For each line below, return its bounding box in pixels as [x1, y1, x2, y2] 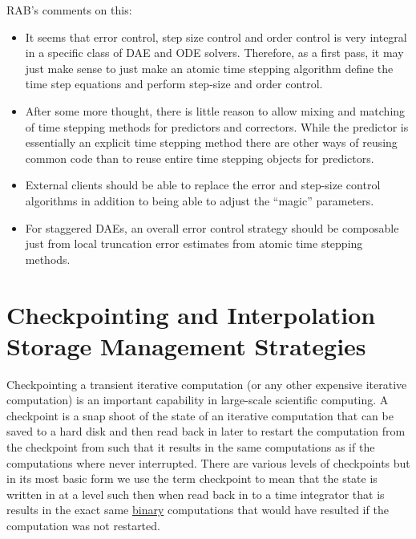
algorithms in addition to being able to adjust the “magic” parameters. [25, 192, 374, 209]
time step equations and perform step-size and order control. [25, 75, 323, 92]
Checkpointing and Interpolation [6, 298, 376, 330]
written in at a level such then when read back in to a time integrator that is [6, 485, 385, 502]
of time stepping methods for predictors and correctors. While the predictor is [25, 118, 409, 135]
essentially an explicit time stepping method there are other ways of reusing [25, 134, 398, 151]
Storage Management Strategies [6, 329, 366, 362]
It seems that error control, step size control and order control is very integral [25, 28, 407, 45]
